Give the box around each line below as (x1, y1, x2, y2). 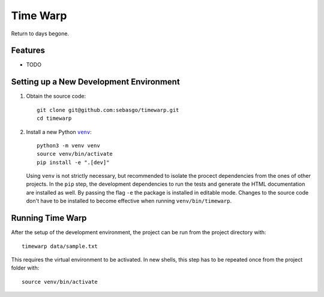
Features (11, 46, 45, 56)
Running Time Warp (11, 213, 87, 223)
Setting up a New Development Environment (11, 77, 180, 87)
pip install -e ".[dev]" (37, 159, 110, 166)
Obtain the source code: (26, 93, 86, 100)
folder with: (11, 264, 40, 272)
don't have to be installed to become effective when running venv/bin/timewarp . (26, 198, 232, 205)
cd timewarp (37, 115, 72, 122)
